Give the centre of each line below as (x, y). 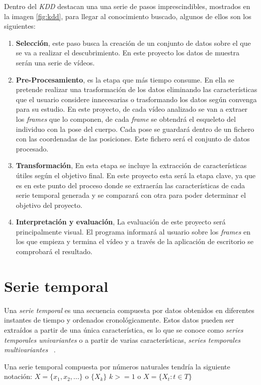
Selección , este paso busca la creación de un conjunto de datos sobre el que (133, 43)
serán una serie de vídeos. (55, 62)
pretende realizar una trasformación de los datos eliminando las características (137, 89)
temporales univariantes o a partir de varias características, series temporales (122, 339)
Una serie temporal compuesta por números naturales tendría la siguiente (117, 366)
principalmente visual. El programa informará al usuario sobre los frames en (133, 231)
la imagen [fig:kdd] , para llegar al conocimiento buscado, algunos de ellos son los (128, 16)
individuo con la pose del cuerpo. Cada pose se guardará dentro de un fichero (135, 129)
